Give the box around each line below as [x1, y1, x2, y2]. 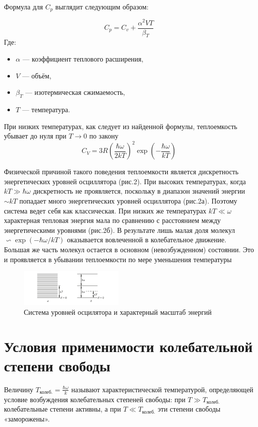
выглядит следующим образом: [55, 1, 149, 11]
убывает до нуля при [4, 131, 66, 141]
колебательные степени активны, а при [4, 404, 121, 414]
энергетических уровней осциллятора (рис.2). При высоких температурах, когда [4, 176, 246, 186]
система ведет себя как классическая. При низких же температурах [4, 205, 206, 215]
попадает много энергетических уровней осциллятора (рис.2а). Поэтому [19, 196, 238, 206]
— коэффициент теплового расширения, [22, 53, 143, 64]
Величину [4, 384, 34, 394]
